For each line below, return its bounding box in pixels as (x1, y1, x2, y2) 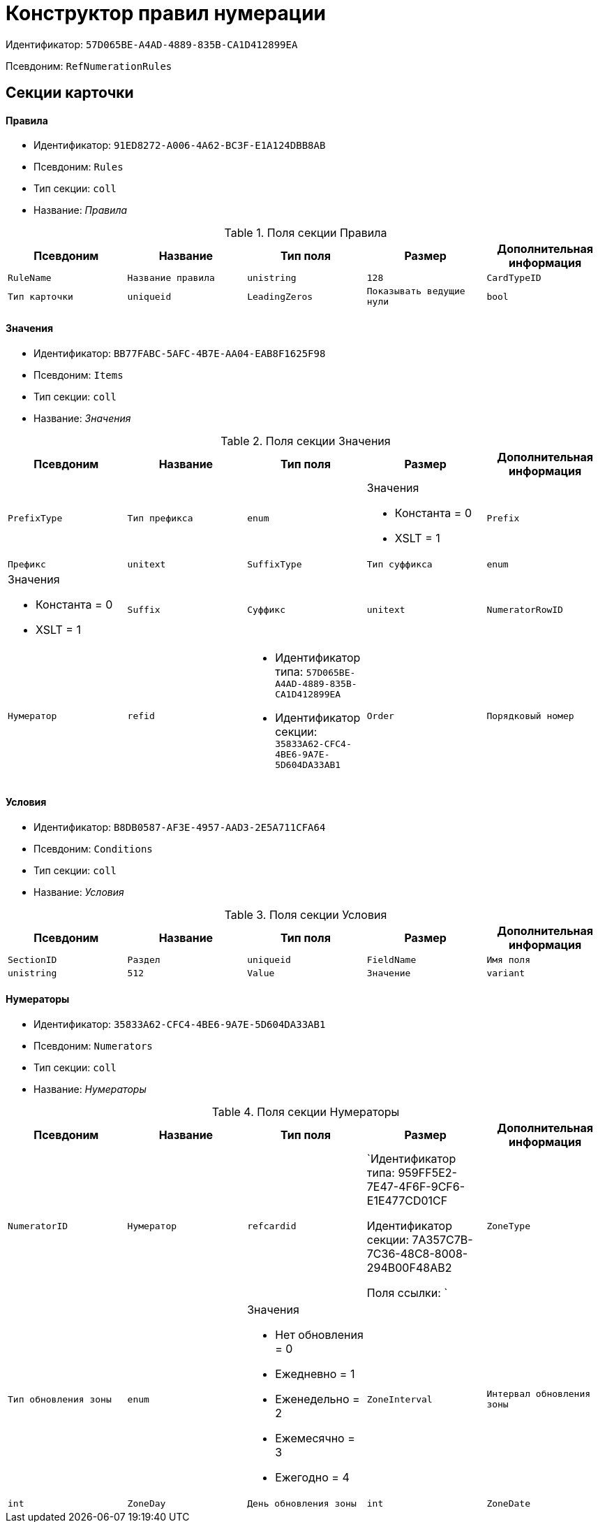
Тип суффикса (366, 558, 433, 570)
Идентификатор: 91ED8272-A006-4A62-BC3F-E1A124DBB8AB (33, 139, 326, 152)
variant (486, 967, 525, 978)
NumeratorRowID (486, 604, 563, 616)
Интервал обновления (486, 1389, 591, 1400)
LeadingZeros (247, 291, 313, 302)
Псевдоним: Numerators (33, 1040, 153, 1052)
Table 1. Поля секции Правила (224, 226, 387, 240)
